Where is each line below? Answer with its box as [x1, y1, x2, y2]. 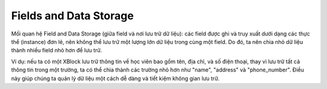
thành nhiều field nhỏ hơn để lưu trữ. [11, 47, 102, 54]
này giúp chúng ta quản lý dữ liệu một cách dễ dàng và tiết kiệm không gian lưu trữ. [11, 75, 220, 82]
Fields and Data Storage [11, 9, 134, 22]
